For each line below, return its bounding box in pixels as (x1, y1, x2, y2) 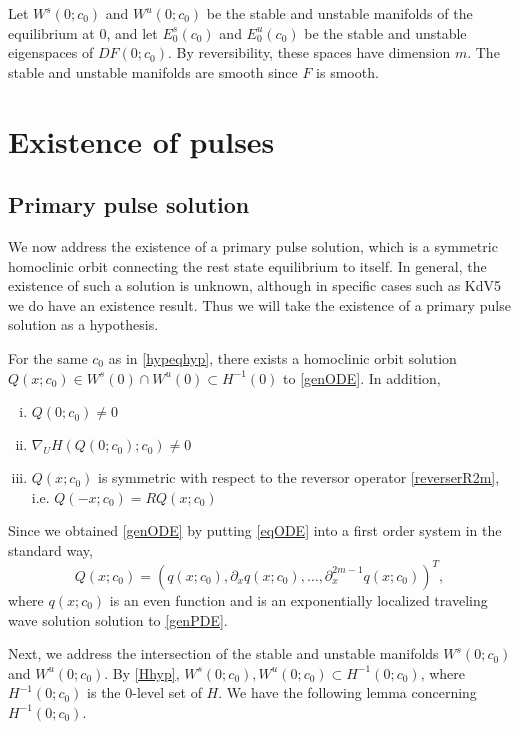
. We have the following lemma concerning (218, 682, 477, 703)
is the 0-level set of (87, 682, 202, 703)
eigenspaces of (8, 42, 94, 63)
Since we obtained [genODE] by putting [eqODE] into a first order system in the (8, 520, 502, 541)
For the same (8, 347, 88, 368)
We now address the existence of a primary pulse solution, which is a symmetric (8, 235, 498, 256)
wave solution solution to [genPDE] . (8, 609, 228, 630)
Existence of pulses (8, 120, 275, 161)
